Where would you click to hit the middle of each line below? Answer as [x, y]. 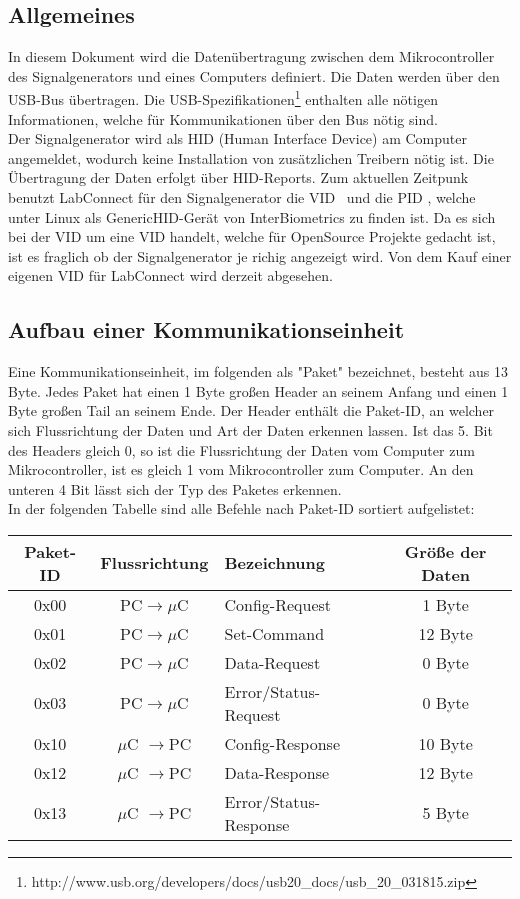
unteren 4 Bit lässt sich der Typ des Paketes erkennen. [175, 488]
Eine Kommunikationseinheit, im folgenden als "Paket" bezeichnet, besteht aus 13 [258, 371]
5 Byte [445, 813]
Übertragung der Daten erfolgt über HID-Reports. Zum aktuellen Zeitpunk [238, 177]
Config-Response [282, 743]
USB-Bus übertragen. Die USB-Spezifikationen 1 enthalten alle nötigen [223, 98]
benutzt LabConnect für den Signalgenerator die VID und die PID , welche [242, 197]
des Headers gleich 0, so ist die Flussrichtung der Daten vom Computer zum [241, 449]
